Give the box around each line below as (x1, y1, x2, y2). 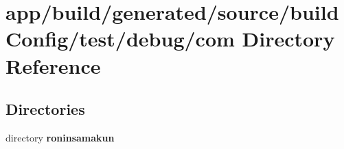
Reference (5, 51, 101, 79)
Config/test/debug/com (5, 25, 235, 53)
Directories (5, 98, 85, 120)
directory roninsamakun (5, 130, 115, 144)
